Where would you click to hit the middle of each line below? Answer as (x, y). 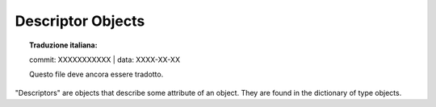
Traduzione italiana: (63, 45)
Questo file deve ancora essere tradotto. (96, 74)
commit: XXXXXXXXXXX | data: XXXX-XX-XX (105, 60)
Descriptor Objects (80, 21)
